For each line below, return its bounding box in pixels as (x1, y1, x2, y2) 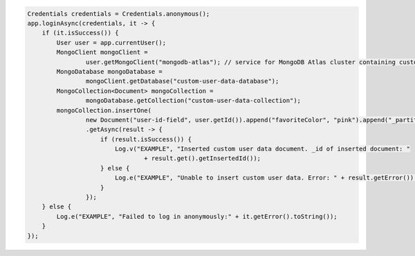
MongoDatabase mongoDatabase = (56, 68, 163, 75)
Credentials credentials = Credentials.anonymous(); (27, 10, 210, 17)
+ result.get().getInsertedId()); (144, 155, 261, 162)
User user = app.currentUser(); (56, 39, 166, 46)
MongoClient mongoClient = (56, 48, 148, 57)
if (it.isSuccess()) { (41, 29, 119, 37)
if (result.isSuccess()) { (100, 135, 192, 143)
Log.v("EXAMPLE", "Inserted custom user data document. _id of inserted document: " (114, 145, 411, 153)
